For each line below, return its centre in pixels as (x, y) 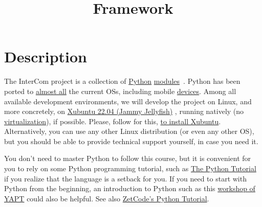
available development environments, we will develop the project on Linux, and (128, 101)
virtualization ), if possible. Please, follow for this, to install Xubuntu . (113, 121)
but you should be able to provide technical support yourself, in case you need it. (131, 141)
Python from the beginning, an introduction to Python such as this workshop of (130, 188)
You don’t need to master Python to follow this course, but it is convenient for (128, 158)
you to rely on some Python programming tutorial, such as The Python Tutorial (130, 168)
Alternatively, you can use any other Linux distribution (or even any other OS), (129, 131)
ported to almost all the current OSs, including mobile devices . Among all (120, 91)
